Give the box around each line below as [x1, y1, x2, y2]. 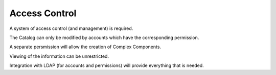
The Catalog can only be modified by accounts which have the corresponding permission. [9, 34, 199, 41]
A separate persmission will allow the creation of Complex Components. [9, 44, 161, 50]
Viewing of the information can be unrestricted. [9, 53, 109, 59]
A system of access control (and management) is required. [9, 25, 133, 31]
